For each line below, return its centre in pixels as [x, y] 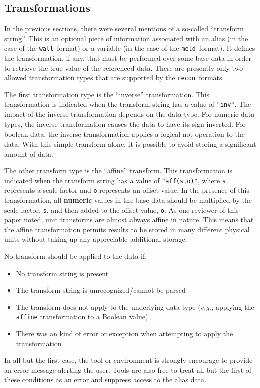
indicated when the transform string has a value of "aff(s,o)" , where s [115, 180]
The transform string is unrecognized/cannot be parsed [101, 290]
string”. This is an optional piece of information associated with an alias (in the [126, 38]
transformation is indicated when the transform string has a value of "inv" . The [128, 104]
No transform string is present [62, 273]
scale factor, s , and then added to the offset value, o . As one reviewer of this [121, 210]
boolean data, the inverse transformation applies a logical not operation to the [124, 134]
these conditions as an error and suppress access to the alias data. [105, 380]
